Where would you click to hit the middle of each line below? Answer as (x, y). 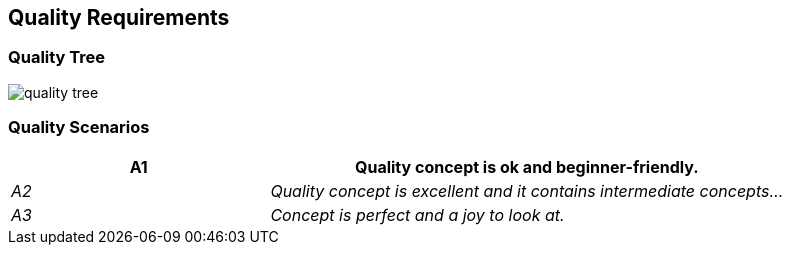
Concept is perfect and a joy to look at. (417, 214)
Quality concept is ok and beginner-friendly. (527, 166)
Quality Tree (57, 57)
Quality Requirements (119, 17)
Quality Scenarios (79, 127)
